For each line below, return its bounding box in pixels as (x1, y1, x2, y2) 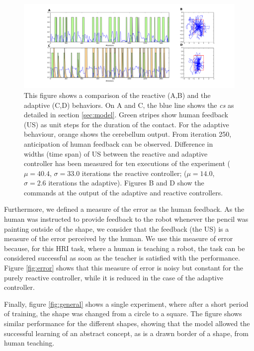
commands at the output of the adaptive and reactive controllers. (24, 187, 223, 197)
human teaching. (4, 338, 55, 348)
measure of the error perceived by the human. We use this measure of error (4, 233, 233, 244)
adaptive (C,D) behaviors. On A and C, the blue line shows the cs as (24, 99, 234, 110)
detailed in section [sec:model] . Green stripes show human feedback (24, 109, 228, 120)
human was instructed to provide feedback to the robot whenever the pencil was (4, 214, 249, 224)
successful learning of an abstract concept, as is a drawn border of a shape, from (4, 328, 249, 338)
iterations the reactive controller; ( (82, 168, 187, 178)
